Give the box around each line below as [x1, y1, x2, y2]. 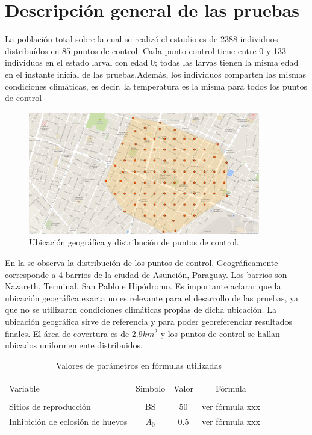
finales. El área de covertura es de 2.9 [5, 327, 143, 339]
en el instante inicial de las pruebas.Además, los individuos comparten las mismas [5, 67, 307, 80]
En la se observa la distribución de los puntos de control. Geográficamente [5, 256, 278, 268]
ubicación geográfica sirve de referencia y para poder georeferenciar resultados [5, 315, 293, 327]
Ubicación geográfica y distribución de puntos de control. [29, 236, 239, 248]
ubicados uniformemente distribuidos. [5, 339, 143, 351]
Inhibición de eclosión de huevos [9, 415, 128, 427]
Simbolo [136, 381, 166, 394]
